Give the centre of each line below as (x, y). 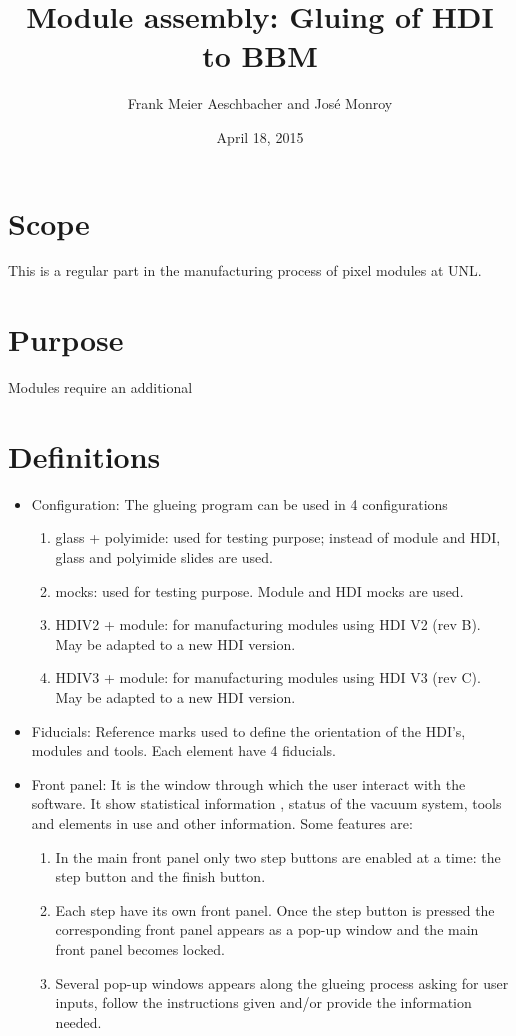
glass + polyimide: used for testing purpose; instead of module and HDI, (278, 537)
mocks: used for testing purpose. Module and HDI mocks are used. (259, 590)
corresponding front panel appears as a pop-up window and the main (267, 929)
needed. (78, 1021)
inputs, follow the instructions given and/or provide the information (263, 1002)
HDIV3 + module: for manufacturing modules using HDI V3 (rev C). (268, 677)
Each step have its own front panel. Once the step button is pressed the (275, 909)
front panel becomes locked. (140, 948)
